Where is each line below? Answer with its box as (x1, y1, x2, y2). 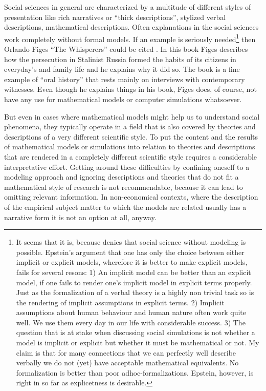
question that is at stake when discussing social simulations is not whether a (16, 327, 255, 338)
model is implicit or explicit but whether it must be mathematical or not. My (16, 337, 259, 348)
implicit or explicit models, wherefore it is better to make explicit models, (16, 257, 248, 267)
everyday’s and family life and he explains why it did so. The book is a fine (4, 64, 240, 74)
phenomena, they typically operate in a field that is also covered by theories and (4, 121, 256, 132)
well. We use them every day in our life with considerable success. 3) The (16, 317, 246, 327)
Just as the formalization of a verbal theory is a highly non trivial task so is (16, 287, 254, 298)
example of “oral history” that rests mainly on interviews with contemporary (4, 73, 245, 84)
